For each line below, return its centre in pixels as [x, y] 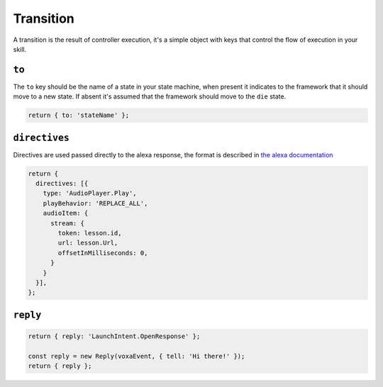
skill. [20, 49]
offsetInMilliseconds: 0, [103, 253]
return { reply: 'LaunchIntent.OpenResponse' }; [114, 336]
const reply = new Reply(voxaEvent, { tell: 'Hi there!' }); [137, 356]
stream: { [68, 223]
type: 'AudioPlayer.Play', [90, 193]
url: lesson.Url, [88, 243]
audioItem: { [66, 213]
